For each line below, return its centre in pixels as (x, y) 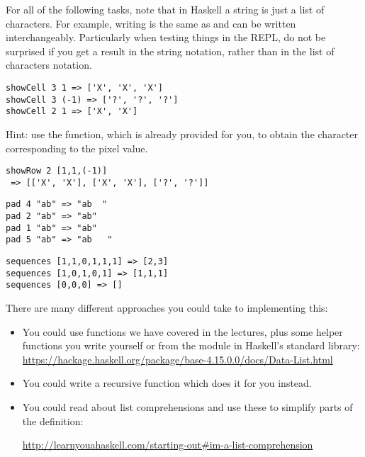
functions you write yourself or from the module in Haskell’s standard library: (191, 345)
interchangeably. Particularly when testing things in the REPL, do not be (166, 37)
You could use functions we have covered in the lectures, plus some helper (182, 331)
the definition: (53, 421)
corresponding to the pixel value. (77, 148)
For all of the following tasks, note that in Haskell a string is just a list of (165, 9)
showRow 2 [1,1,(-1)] (57, 171)
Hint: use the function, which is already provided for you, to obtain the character (182, 134)
